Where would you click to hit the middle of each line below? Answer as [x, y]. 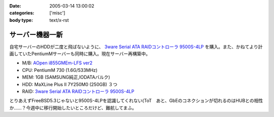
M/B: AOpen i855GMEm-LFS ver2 [57, 63]
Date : [15, 6]
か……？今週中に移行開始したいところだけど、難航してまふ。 [73, 108]
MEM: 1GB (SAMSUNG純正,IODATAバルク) [66, 77]
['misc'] [57, 13]
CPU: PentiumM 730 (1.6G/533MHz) [60, 70]
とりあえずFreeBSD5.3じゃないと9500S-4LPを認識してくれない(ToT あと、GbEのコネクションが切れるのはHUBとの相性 [136, 101]
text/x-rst [59, 20]
